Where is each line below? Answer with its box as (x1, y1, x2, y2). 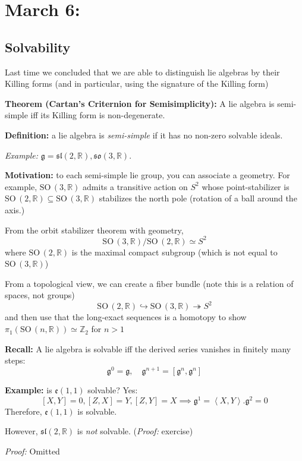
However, (5, 425, 38, 437)
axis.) (5, 203, 25, 216)
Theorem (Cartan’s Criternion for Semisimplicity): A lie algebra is (5, 97, 275, 109)
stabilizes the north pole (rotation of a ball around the (99, 192, 297, 204)
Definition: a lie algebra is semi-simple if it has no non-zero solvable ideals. (5, 128, 283, 141)
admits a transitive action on (83, 180, 188, 192)
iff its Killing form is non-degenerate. (30, 109, 165, 121)
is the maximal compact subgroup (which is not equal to (71, 245, 278, 258)
